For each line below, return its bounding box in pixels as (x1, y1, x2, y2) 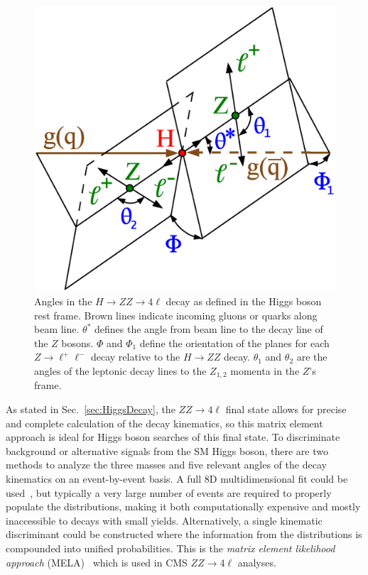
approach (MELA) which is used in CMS (6, 554, 188, 569)
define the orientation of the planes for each (139, 335, 330, 350)
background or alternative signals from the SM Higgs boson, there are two (6, 443, 328, 458)
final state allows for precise (225, 402, 347, 417)
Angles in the (34, 294, 92, 309)
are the (296, 349, 328, 364)
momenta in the (230, 363, 300, 378)
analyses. (237, 554, 276, 569)
